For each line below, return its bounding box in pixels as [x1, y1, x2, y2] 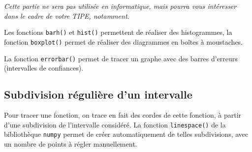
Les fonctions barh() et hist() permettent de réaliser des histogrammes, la [4, 27, 232, 37]
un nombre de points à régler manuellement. [4, 138, 137, 149]
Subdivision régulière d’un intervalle [4, 87, 192, 102]
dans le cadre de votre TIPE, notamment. [4, 10, 129, 21]
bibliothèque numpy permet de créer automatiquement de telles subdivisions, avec [4, 129, 249, 139]
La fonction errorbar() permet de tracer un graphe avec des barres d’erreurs [4, 53, 238, 63]
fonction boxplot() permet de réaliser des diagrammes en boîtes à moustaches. [4, 36, 243, 47]
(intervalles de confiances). [4, 63, 84, 73]
